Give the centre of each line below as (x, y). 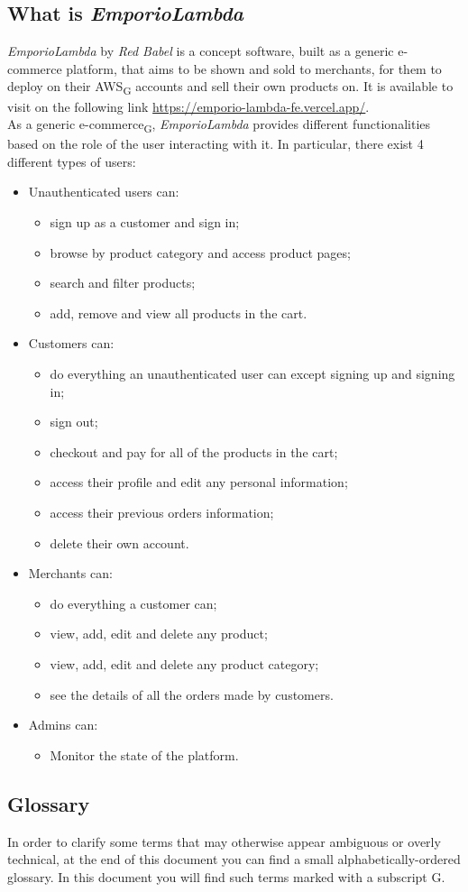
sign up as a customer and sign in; (145, 222)
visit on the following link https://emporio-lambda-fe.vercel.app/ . (188, 106)
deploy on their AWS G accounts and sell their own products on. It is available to (230, 87)
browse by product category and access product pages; (200, 252)
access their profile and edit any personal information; (199, 482)
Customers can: (71, 343)
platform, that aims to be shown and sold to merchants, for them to (254, 68)
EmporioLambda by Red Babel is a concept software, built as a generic (201, 51)
